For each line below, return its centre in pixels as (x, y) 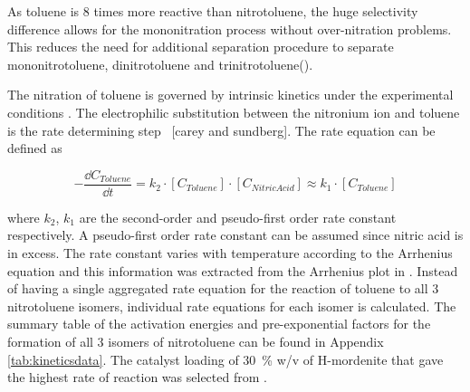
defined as (35, 148)
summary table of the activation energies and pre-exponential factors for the (219, 324)
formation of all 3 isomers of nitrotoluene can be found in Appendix (196, 341)
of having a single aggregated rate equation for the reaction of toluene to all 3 (223, 288)
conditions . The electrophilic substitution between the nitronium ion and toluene (234, 112)
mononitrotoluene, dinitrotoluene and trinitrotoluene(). (160, 64)
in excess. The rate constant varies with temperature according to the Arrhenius (230, 253)
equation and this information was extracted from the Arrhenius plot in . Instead (233, 270)
